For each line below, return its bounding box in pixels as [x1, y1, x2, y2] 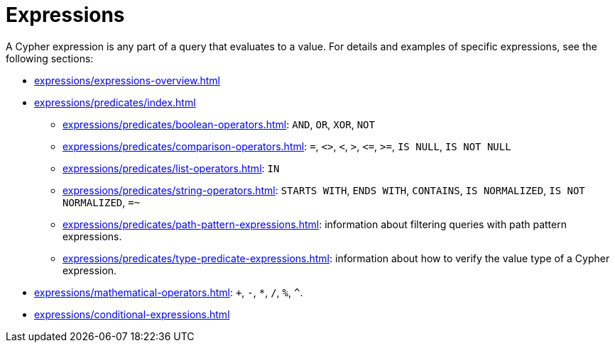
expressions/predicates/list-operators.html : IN [62, 162, 280, 174]
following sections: [6, 52, 94, 64]
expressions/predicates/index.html [34, 96, 196, 108]
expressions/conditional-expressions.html [34, 308, 230, 320]
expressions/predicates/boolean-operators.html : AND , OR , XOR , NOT [62, 118, 375, 130]
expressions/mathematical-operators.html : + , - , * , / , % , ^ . [34, 286, 303, 298]
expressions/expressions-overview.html [34, 74, 220, 86]
